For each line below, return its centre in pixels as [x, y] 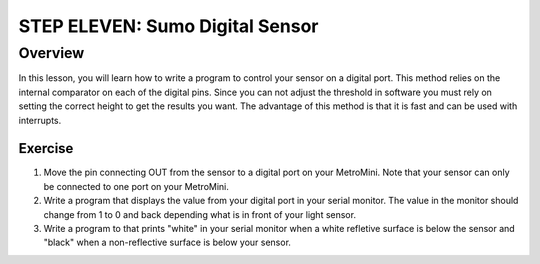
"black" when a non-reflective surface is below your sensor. [167, 242]
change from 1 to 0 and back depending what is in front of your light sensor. [200, 214]
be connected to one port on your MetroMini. [136, 186]
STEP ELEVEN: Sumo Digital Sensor [168, 26]
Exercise [46, 148]
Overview [51, 53]
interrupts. [40, 120]
